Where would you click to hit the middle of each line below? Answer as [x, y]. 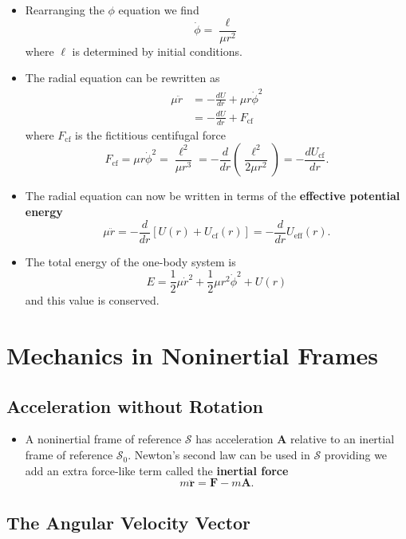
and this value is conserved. [92, 300]
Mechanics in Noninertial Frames [193, 355]
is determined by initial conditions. [157, 51]
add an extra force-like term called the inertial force [157, 470]
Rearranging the [65, 10]
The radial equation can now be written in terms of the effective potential [213, 196]
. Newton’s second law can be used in [219, 455]
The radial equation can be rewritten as [122, 78]
